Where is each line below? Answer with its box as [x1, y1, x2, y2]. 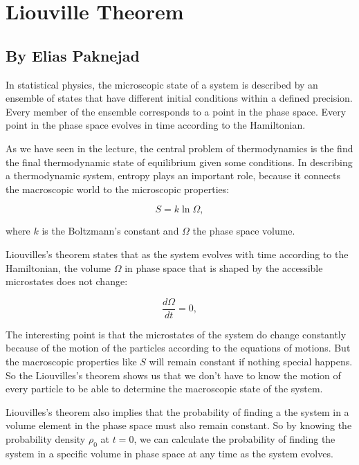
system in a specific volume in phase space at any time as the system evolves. [6, 446, 333, 460]
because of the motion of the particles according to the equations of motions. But [6, 340, 351, 355]
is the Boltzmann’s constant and [42, 224, 179, 238]
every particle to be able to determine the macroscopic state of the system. [6, 381, 323, 396]
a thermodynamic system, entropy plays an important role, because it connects [6, 168, 340, 183]
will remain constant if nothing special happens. [149, 354, 353, 368]
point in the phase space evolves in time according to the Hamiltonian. [6, 118, 306, 132]
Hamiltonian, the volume [6, 260, 111, 275]
